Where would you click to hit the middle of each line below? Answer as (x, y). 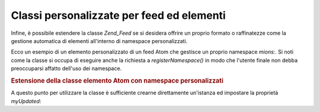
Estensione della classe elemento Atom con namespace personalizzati (117, 81)
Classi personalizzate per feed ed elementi (119, 15)
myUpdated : (26, 101)
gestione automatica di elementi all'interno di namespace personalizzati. (99, 41)
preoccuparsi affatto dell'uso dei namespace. (66, 68)
